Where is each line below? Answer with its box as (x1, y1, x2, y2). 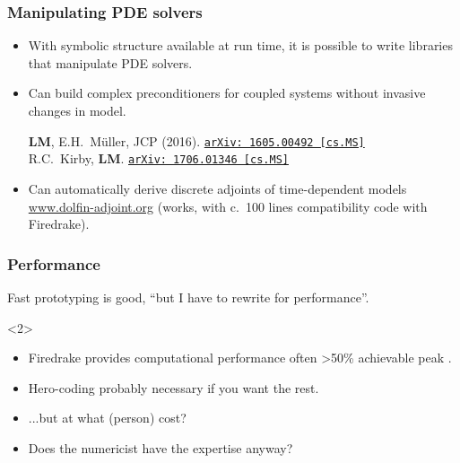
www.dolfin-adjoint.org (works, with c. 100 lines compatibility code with (28, 197, 428, 215)
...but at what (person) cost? (28, 408, 187, 427)
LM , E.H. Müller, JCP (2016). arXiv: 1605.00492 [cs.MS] (28, 131, 365, 150)
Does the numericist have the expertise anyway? (28, 438, 293, 457)
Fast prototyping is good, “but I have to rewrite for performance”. (7, 287, 369, 306)
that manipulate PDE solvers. (28, 53, 193, 72)
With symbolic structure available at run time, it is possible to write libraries (28, 36, 453, 55)
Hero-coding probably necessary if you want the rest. (28, 378, 319, 397)
